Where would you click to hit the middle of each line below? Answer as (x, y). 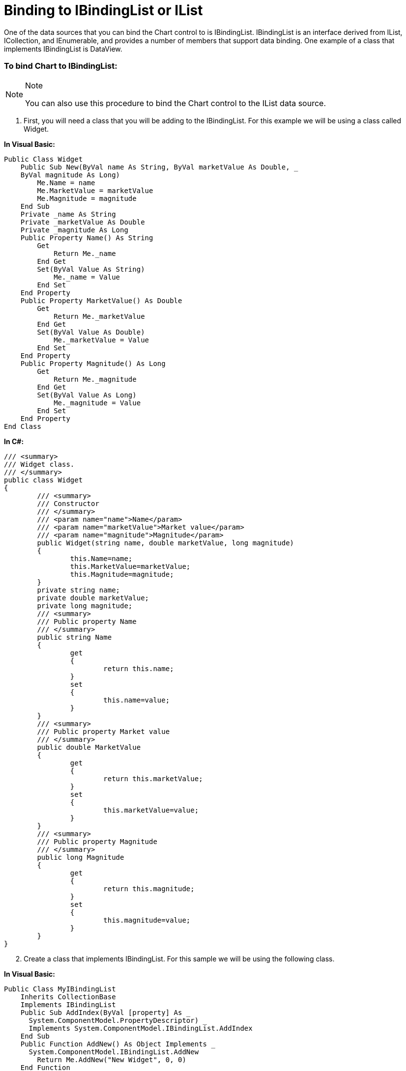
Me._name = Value (87, 277)
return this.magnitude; (149, 888)
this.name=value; (137, 700)
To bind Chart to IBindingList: (61, 66)
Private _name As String (68, 214)
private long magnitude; (85, 606)
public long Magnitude (81, 857)
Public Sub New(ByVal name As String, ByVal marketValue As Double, (155, 167)
